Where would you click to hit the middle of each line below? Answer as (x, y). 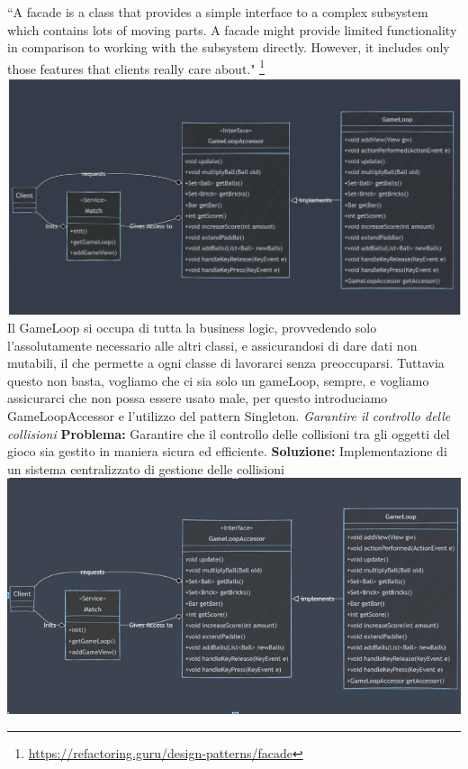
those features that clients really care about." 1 (136, 67)
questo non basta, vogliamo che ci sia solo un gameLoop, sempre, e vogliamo (218, 380)
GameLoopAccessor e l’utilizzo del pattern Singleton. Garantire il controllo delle (229, 415)
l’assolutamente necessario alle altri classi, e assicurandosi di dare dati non (212, 345)
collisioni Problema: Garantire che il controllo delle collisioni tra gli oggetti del (229, 433)
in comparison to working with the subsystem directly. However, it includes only (229, 47)
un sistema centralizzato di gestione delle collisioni (146, 468)
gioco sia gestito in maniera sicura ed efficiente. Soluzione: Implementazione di (227, 451)
